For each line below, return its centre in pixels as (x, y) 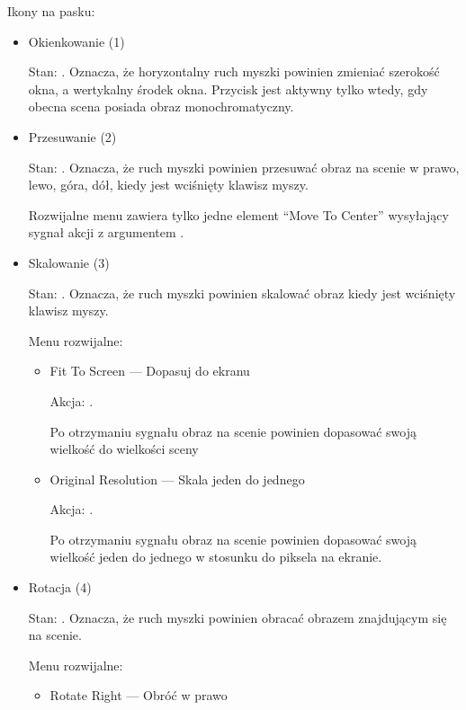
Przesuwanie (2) (72, 136)
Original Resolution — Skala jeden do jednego (177, 479)
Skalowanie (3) (69, 262)
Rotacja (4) (60, 587)
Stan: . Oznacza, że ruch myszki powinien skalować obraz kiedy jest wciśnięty (242, 293)
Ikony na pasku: (51, 11)
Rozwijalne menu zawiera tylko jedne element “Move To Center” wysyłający (238, 214)
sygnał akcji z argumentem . (106, 232)
